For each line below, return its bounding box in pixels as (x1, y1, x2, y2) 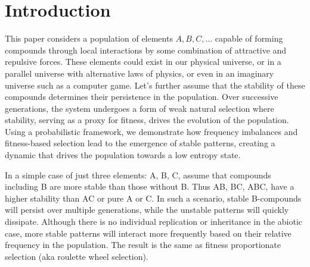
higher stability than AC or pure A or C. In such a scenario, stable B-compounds (5, 191, 302, 204)
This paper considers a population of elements (5, 32, 173, 45)
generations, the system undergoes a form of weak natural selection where (5, 102, 274, 114)
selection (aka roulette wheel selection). (5, 250, 148, 262)
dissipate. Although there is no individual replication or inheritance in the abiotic (5, 215, 303, 228)
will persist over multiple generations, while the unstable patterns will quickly (5, 203, 289, 216)
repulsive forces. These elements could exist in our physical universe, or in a (5, 55, 281, 68)
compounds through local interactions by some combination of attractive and (5, 43, 287, 56)
